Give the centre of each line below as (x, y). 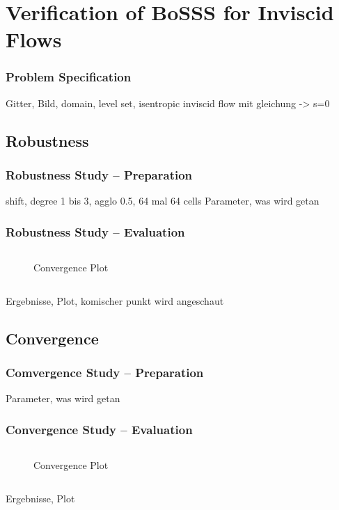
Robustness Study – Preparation (99, 175)
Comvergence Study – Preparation (105, 373)
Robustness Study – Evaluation (95, 231)
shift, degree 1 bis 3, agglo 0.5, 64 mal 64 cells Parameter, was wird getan (163, 201)
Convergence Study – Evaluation (99, 429)
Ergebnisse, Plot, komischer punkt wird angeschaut (115, 300)
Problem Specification (69, 77)
